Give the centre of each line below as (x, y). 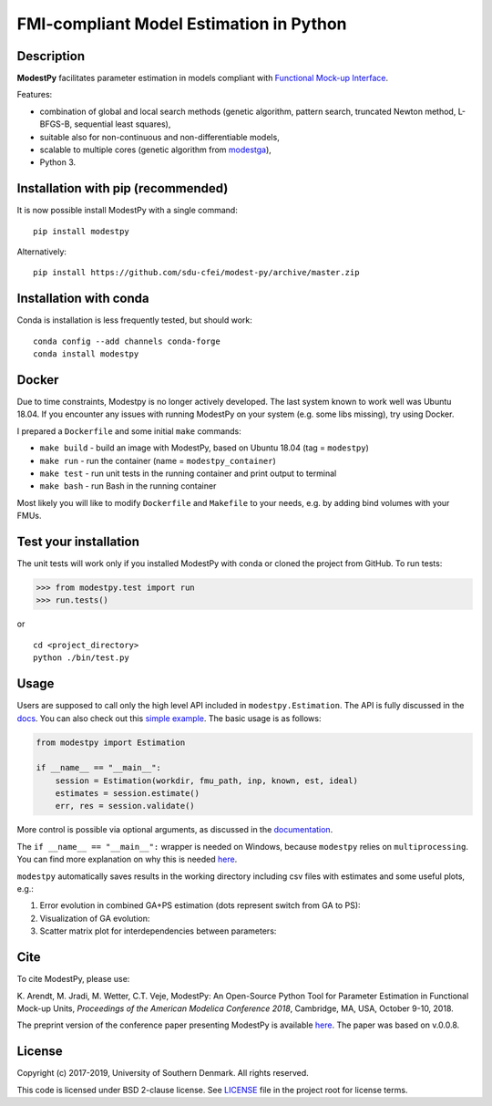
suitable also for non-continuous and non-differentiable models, (159, 137)
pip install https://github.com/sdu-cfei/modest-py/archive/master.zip (196, 273)
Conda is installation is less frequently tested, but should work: (134, 320)
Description (51, 56)
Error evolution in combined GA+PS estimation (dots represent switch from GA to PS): (200, 905)
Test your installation (78, 542)
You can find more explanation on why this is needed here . (127, 859)
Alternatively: (42, 252)
